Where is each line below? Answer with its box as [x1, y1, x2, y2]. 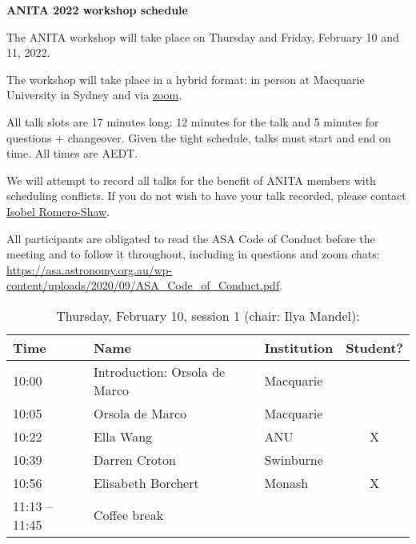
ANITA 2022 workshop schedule [6, 2, 188, 18]
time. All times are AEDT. [6, 145, 138, 162]
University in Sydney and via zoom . [6, 86, 182, 103]
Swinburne [264, 450, 323, 469]
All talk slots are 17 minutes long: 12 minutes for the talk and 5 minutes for [6, 113, 379, 130]
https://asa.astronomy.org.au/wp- [6, 261, 173, 278]
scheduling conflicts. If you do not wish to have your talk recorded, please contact [6, 187, 406, 204]
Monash [264, 473, 309, 492]
